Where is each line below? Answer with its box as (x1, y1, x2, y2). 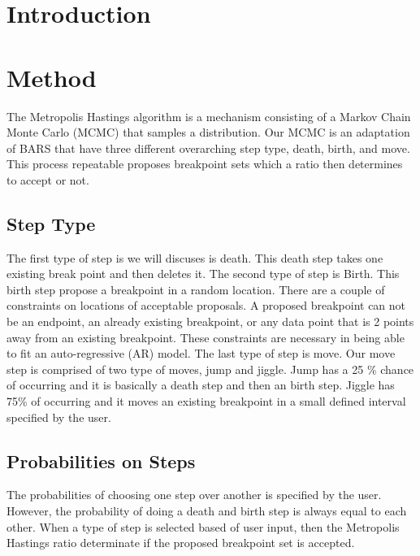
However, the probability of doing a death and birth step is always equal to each (6, 502, 407, 519)
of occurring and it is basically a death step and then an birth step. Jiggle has (6, 376, 395, 393)
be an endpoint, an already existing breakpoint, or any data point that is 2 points (6, 313, 414, 330)
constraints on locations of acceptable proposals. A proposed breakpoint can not (6, 297, 406, 314)
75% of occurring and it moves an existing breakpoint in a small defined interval (6, 393, 406, 410)
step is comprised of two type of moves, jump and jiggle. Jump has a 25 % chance (6, 360, 414, 377)
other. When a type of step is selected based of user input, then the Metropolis (6, 518, 400, 535)
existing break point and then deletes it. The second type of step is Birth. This (6, 265, 400, 282)
